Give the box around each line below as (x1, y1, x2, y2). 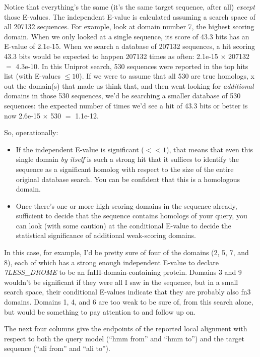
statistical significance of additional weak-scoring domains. (16, 230, 196, 241)
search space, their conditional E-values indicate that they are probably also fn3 (4, 286, 251, 297)
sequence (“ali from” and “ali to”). (4, 343, 110, 353)
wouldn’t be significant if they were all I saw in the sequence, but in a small (4, 276, 238, 287)
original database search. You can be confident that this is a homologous (16, 173, 240, 184)
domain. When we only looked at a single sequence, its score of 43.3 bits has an (4, 31, 249, 41)
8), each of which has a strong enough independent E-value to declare (4, 257, 219, 267)
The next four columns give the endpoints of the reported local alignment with (4, 323, 247, 334)
